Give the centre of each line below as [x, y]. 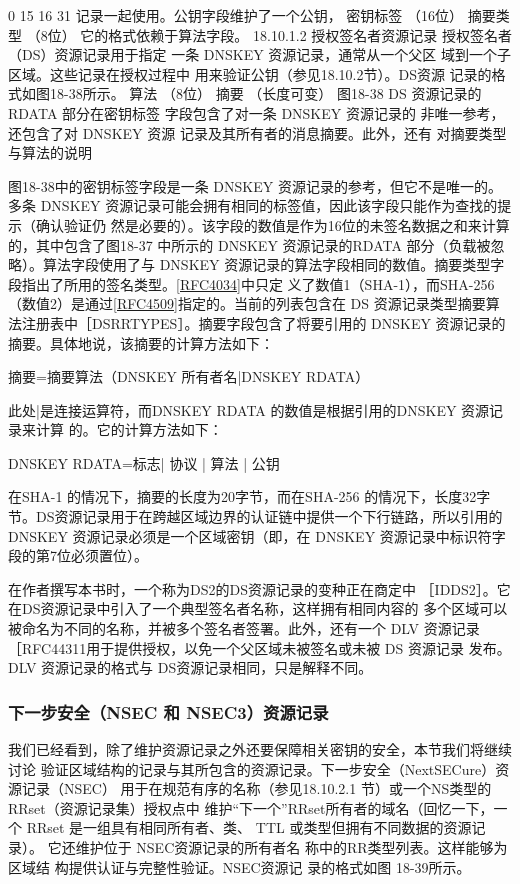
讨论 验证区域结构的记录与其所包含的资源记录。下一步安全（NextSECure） [252, 768]
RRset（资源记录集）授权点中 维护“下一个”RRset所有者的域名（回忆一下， [251, 807]
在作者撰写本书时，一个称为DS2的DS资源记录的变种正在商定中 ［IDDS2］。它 [259, 588]
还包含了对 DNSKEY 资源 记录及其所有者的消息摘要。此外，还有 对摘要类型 [257, 132]
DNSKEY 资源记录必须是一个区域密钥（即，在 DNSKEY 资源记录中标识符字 [257, 535]
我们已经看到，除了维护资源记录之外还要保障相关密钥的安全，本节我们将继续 [260, 749]
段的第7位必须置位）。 [78, 555]
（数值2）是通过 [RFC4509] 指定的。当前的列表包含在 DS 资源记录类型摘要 [247, 303]
